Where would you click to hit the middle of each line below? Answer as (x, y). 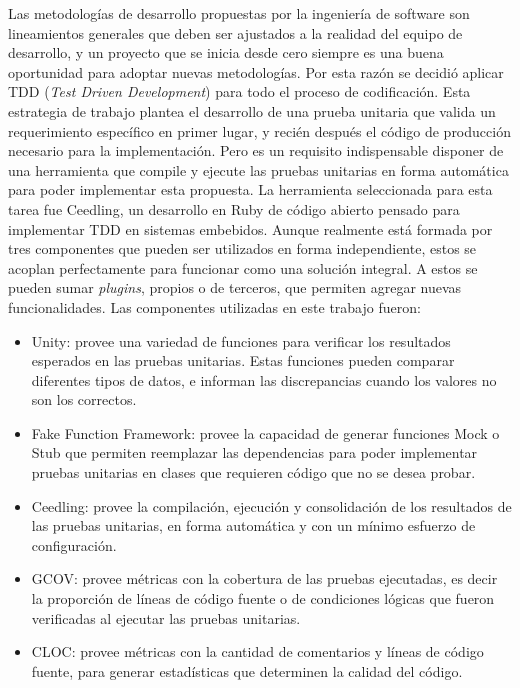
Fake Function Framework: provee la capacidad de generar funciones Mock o (265, 432)
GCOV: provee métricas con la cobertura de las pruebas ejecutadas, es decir (264, 578)
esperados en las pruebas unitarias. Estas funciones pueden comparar (243, 360)
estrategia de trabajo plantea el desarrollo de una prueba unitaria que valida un (252, 110)
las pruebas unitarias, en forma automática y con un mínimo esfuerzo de (253, 525)
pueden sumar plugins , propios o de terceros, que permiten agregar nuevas (235, 287)
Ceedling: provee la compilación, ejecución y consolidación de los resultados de (271, 505)
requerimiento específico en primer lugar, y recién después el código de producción (259, 130)
